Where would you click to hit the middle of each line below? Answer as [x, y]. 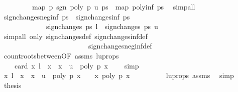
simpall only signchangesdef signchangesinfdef [76, 36]
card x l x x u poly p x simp [77, 65]
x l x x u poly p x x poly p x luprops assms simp [119, 75]
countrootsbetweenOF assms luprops [61, 55]
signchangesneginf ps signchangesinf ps [67, 16]
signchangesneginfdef [120, 46]
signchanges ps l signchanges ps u [102, 26]
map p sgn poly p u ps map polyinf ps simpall [113, 6]
